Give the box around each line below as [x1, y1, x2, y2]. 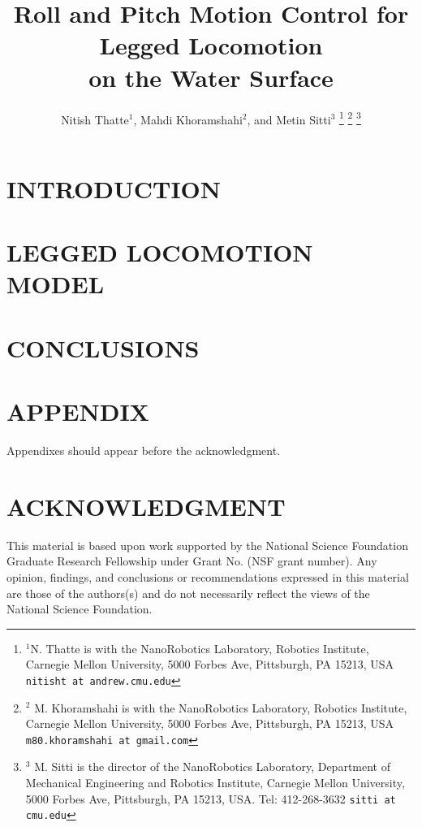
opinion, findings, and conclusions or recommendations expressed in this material [6, 568, 409, 585]
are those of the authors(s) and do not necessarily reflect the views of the [6, 584, 370, 601]
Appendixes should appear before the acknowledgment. [6, 442, 281, 458]
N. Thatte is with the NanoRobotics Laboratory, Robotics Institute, [30, 639, 369, 656]
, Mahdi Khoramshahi [133, 110, 243, 128]
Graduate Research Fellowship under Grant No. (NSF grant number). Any [6, 552, 377, 569]
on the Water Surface [88, 60, 334, 93]
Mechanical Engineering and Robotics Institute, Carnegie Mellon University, [25, 773, 405, 790]
